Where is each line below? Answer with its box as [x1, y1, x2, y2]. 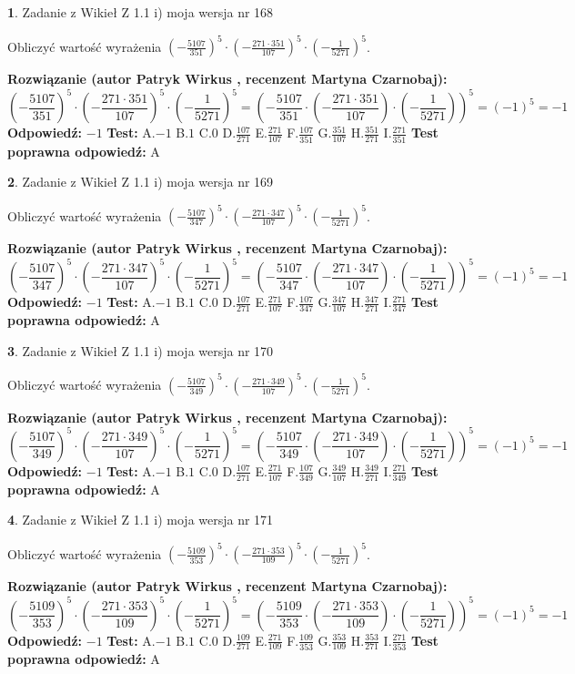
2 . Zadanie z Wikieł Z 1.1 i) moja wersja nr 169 [7, 172, 274, 191]
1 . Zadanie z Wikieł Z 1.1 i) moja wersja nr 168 [7, 3, 274, 21]
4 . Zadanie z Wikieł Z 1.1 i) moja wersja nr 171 [7, 510, 274, 529]
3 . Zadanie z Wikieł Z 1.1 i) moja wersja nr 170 [7, 341, 274, 360]
